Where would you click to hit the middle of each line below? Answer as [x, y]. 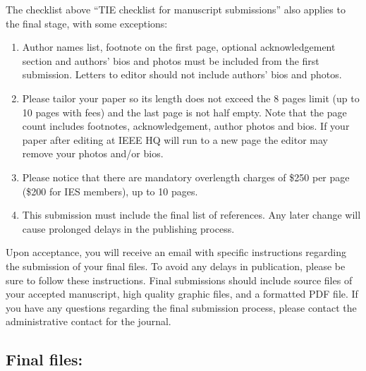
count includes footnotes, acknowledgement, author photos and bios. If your [186, 126]
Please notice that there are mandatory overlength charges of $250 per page [186, 177]
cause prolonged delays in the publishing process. [128, 228]
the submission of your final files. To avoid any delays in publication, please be [176, 266]
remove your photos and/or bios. [93, 153]
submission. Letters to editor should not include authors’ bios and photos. [182, 74]
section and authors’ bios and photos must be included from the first [171, 60]
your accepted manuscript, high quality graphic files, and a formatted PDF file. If [182, 294]
